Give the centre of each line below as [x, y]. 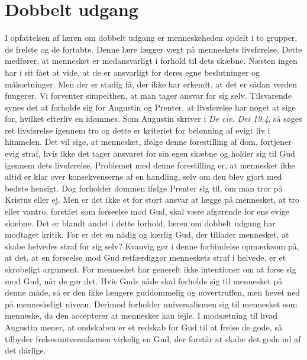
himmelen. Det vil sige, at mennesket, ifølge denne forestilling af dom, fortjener [148, 142]
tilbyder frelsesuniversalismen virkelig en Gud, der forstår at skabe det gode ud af [153, 338]
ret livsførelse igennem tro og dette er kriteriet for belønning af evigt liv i [138, 130]
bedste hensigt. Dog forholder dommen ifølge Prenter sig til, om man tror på [144, 188]
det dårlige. [25, 350]
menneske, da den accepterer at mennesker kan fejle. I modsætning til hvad [141, 315]
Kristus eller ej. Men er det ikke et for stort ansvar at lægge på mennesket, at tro [152, 200]
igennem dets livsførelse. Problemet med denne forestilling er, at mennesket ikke [150, 165]
